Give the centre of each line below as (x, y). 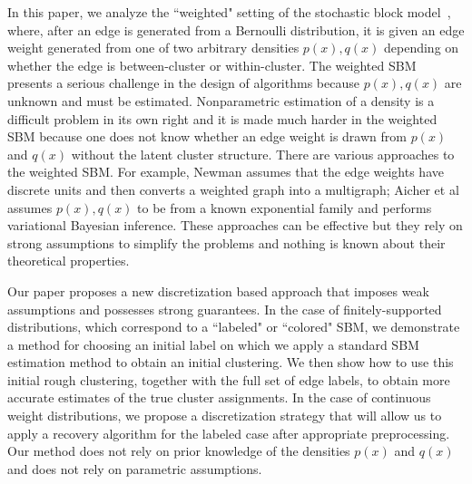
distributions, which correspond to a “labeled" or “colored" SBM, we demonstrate (234, 327)
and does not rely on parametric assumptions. (135, 468)
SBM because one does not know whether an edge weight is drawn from (207, 136)
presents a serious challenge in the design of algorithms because (183, 83)
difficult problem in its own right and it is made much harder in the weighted (222, 118)
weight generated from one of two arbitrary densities (153, 48)
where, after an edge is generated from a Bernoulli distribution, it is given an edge (236, 29)
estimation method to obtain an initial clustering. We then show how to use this (231, 362)
